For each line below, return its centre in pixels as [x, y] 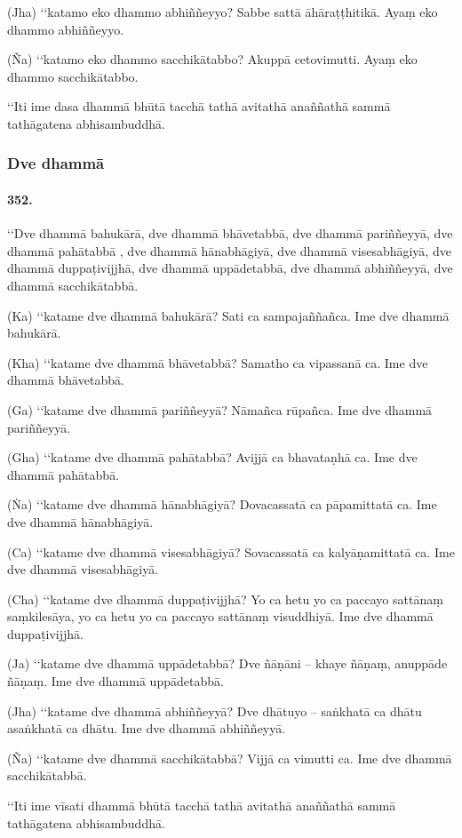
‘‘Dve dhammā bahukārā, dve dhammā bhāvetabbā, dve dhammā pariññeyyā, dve [230, 233]
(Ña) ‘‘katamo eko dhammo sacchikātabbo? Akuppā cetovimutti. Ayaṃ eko [212, 59]
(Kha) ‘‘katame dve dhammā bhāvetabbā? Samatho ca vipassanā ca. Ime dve [218, 362]
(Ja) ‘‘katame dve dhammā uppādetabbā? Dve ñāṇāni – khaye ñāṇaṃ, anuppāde [227, 663]
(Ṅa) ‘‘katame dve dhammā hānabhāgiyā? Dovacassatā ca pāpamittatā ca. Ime [222, 504]
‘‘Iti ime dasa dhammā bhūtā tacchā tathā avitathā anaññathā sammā [199, 106]
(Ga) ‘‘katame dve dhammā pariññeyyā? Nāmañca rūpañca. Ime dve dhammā [220, 409]
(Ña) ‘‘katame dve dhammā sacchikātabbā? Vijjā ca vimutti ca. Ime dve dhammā [230, 758]
